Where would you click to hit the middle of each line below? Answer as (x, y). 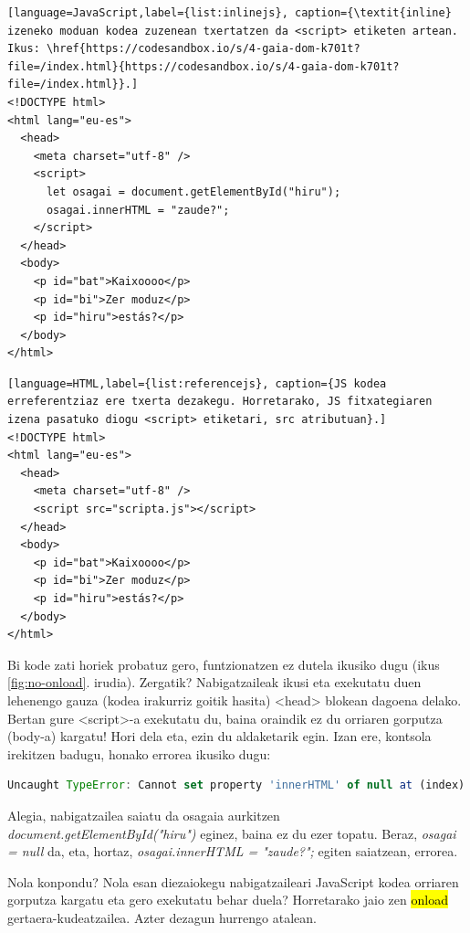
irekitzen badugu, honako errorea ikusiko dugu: (139, 753)
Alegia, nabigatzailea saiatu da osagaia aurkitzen (144, 815)
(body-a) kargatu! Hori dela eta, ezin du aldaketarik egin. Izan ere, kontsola (219, 736)
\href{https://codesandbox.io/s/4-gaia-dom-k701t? (203, 49)
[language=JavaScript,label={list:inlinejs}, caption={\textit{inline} (230, 13)
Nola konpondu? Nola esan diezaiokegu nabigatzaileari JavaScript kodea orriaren (233, 881)
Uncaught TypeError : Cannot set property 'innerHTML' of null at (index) (236, 785)
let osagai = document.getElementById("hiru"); (193, 191)
